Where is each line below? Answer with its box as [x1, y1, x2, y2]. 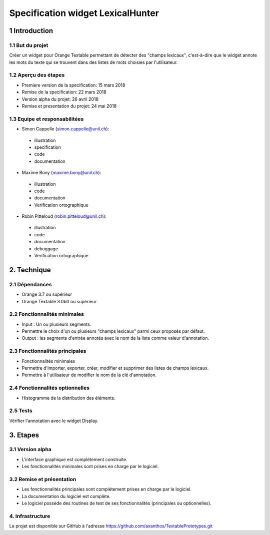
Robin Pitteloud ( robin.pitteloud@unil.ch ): [21, 213, 107, 219]
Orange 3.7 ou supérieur [21, 291, 72, 297]
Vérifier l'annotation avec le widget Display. [9, 418, 98, 424]
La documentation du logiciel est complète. [21, 493, 111, 499]
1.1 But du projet [9, 41, 48, 48]
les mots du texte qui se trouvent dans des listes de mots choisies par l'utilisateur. [9, 59, 177, 65]
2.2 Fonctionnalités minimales [9, 311, 84, 318]
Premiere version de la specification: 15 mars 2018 [21, 82, 125, 88]
